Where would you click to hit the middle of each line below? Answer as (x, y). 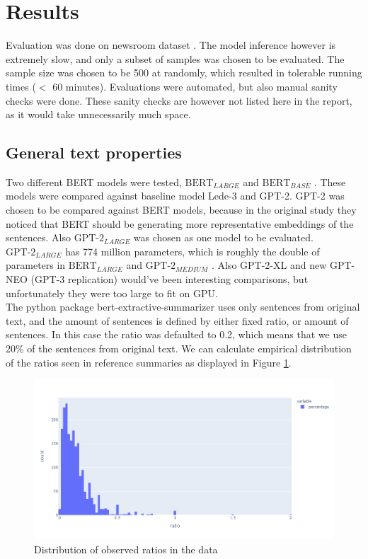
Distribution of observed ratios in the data (126, 549)
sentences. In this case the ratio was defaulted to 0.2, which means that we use (176, 334)
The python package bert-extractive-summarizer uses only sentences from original (183, 307)
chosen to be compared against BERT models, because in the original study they (181, 210)
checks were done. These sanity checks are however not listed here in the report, (179, 100)
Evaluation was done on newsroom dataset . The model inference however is (171, 45)
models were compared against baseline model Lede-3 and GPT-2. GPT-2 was (175, 196)
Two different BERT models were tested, (94, 181)
